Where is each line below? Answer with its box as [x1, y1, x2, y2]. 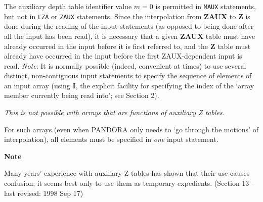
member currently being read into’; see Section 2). [4, 90, 159, 100]
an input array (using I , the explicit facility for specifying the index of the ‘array [4, 80, 254, 90]
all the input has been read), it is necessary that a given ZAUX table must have [4, 30, 255, 41]
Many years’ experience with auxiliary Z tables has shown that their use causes [4, 168, 250, 178]
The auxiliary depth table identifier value [4, 1, 132, 11]
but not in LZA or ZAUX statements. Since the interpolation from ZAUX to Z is [4, 11, 250, 21]
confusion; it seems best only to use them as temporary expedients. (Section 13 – [4, 178, 255, 188]
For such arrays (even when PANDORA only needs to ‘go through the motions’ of [4, 124, 258, 134]
